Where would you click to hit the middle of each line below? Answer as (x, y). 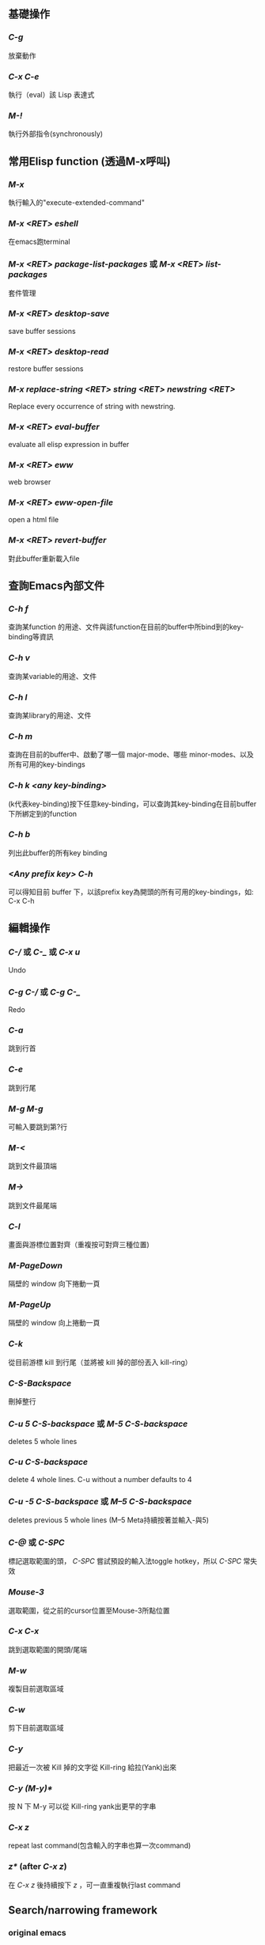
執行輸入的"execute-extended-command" (76, 202)
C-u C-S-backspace (48, 1462)
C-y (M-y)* (30, 1788)
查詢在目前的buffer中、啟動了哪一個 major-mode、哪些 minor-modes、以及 (131, 755)
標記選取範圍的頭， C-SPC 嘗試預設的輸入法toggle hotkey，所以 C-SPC (125, 1561)
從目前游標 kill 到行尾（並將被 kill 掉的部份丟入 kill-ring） (100, 1362)
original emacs (37, 1932)
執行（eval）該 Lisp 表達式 (51, 94)
